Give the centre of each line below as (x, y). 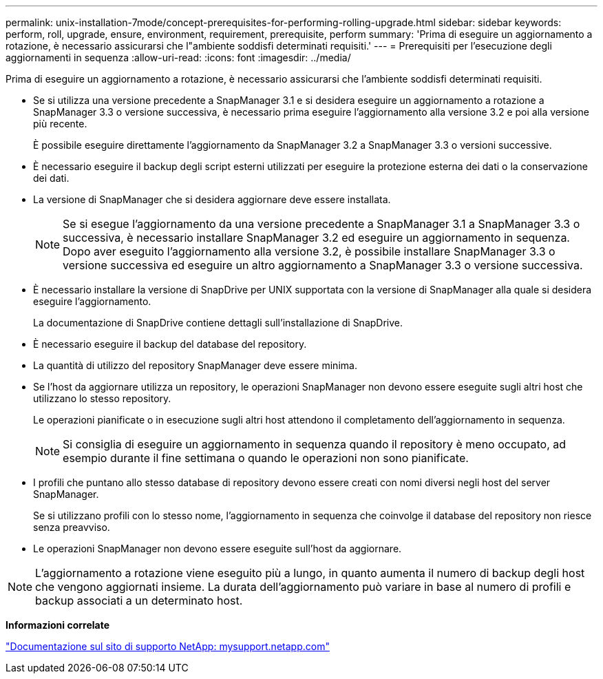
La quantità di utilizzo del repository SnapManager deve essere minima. (195, 365)
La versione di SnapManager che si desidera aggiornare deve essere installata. (212, 199)
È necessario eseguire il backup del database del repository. (170, 344)
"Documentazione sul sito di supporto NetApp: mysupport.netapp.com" (168, 646)
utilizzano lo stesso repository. (102, 398)
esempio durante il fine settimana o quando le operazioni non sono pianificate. (266, 458)
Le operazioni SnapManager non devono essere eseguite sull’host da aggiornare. (218, 549)
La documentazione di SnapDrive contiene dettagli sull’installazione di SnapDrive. (218, 323)
